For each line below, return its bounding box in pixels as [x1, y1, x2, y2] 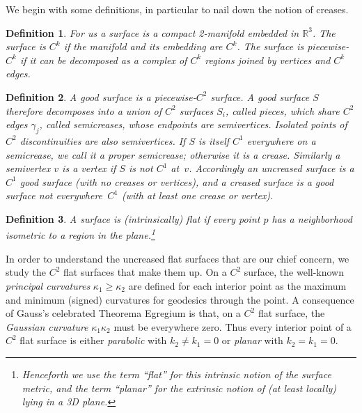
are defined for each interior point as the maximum [128, 278, 347, 293]
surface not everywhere [6, 188, 103, 203]
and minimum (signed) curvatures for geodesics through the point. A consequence [6, 292, 354, 306]
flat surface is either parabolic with [19, 333, 167, 348]
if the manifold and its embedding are [63, 39, 223, 54]
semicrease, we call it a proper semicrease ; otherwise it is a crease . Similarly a [6, 147, 340, 162]
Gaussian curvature [6, 319, 88, 334]
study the [6, 265, 47, 279]
